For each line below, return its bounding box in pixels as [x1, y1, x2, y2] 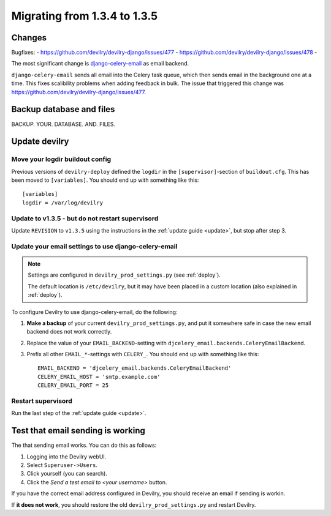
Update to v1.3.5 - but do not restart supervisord [11, 214, 159, 223]
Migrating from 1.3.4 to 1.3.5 [11, 9, 158, 23]
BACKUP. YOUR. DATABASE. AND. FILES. [11, 120, 116, 128]
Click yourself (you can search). [26, 470, 107, 477]
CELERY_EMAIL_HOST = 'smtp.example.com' [37, 373, 161, 380]
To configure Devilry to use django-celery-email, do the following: [11, 308, 178, 315]
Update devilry [11, 136, 69, 147]
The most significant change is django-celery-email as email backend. [11, 60, 189, 67]
